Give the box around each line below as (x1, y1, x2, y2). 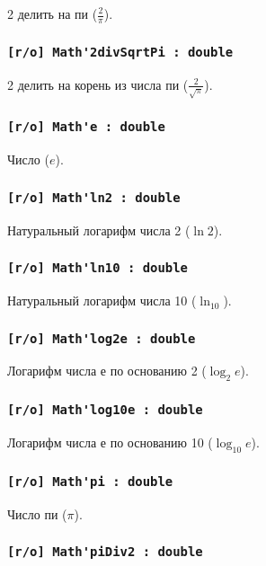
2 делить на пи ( (7, 4, 98, 22)
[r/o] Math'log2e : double (7, 331, 196, 346)
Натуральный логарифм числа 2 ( (7, 220, 191, 239)
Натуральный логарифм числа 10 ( (7, 291, 197, 310)
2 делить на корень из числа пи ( (7, 75, 189, 93)
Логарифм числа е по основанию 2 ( (7, 361, 207, 380)
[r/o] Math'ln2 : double (7, 190, 181, 205)
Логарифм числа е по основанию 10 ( (7, 433, 213, 452)
